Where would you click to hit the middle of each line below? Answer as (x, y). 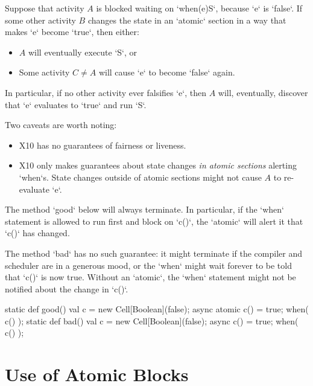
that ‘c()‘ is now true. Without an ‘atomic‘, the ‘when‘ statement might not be (150, 277)
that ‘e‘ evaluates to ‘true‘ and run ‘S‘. (76, 104)
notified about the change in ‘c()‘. (67, 288)
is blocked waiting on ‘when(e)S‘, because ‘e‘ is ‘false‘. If (199, 8)
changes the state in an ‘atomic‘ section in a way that (187, 20)
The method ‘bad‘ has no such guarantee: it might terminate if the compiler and (153, 253)
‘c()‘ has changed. (37, 233)
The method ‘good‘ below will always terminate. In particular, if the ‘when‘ (144, 209)
